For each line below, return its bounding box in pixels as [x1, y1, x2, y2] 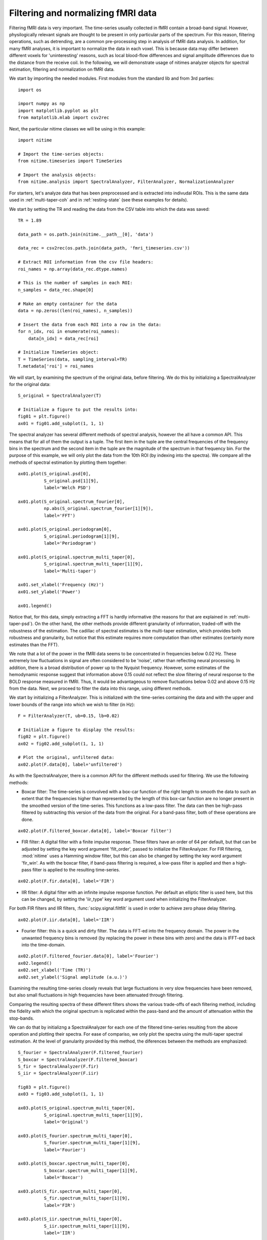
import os [18, 87, 42, 93]
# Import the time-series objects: [18, 151, 104, 157]
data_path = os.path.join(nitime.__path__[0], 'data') [18, 231, 154, 237]
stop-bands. [9, 1015, 35, 1021]
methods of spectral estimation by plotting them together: [9, 459, 127, 465]
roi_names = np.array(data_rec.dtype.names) [18, 266, 128, 272]
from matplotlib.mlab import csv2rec [18, 115, 110, 121]
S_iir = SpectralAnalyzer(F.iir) [18, 1070, 99, 1076]
